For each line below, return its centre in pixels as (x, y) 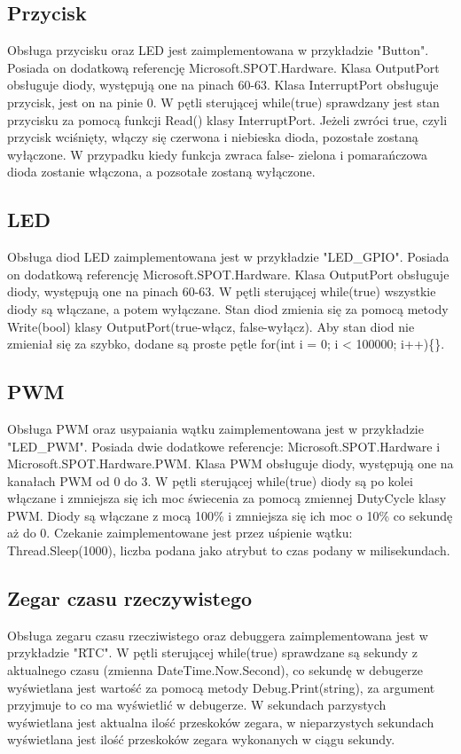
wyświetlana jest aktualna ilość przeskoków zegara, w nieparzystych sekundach (221, 722)
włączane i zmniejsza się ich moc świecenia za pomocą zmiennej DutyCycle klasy (227, 498)
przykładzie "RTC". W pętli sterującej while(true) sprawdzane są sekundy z (213, 652)
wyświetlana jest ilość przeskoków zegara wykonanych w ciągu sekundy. (201, 739)
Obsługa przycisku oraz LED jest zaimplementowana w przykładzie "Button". (218, 50)
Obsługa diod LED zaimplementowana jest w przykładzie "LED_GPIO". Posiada (228, 257)
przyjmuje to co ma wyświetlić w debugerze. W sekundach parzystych (197, 705)
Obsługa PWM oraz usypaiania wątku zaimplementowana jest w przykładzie (215, 428)
